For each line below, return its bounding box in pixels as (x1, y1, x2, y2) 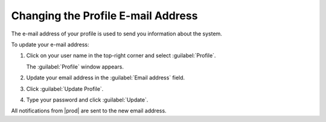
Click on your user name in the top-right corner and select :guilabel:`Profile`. (26, 52, 216, 59)
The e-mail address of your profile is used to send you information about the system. (11, 30, 223, 37)
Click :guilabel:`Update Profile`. (26, 85, 104, 93)
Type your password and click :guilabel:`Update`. (26, 96, 149, 103)
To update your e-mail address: (11, 41, 90, 48)
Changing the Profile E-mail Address (11, 9, 198, 22)
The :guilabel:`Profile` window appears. (26, 63, 124, 70)
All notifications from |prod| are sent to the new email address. (11, 107, 167, 114)
